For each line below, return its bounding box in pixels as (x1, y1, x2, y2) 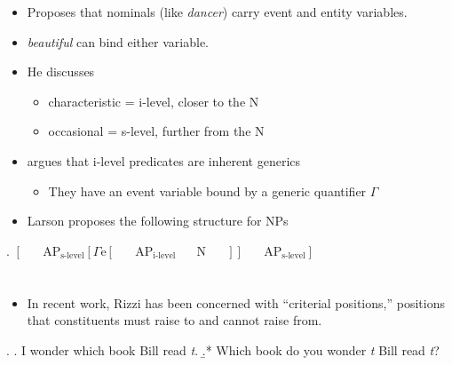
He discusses (27, 62, 95, 81)
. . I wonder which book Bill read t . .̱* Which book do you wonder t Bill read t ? (6, 340, 440, 359)
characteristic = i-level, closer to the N (48, 91, 259, 110)
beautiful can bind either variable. (27, 32, 209, 51)
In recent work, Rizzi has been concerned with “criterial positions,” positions (27, 293, 445, 312)
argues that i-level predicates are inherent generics (27, 151, 301, 170)
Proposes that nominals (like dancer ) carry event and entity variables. (27, 3, 408, 20)
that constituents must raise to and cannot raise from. (27, 311, 322, 329)
